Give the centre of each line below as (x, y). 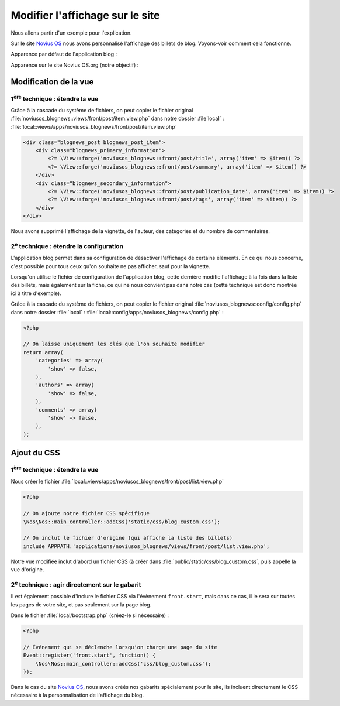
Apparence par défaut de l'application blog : (64, 54)
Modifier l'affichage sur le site (85, 15)
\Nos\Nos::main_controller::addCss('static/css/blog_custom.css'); (122, 522)
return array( (43, 352)
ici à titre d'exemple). (36, 293)
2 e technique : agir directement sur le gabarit (76, 584)
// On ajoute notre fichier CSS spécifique (86, 513)
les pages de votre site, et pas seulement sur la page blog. (81, 604)
